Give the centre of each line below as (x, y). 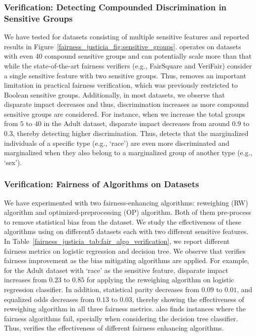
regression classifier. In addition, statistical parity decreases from (102, 289)
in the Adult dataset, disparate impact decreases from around (137, 123)
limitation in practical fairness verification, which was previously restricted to (121, 85)
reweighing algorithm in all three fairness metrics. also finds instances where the (125, 309)
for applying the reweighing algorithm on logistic (160, 280)
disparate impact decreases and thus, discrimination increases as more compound (127, 104)
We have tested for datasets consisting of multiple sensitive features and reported (127, 37)
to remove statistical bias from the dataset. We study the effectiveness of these (123, 221)
